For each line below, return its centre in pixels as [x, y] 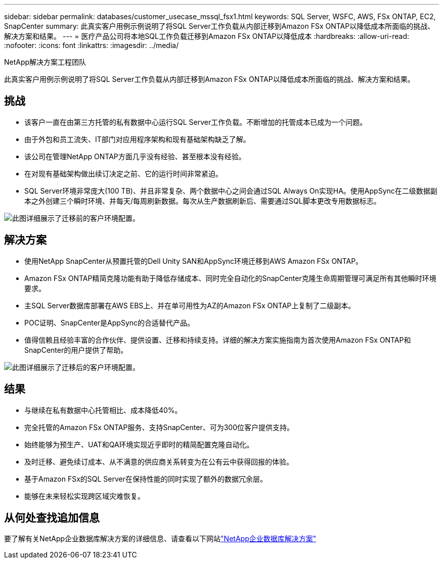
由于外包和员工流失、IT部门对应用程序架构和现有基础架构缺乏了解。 [137, 139]
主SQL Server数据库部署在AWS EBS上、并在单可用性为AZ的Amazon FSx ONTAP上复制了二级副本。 [190, 305]
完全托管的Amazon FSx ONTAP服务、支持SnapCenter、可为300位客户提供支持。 [159, 427]
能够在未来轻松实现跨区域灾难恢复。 [84, 496]
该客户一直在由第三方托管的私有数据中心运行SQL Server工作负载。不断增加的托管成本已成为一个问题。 [196, 122]
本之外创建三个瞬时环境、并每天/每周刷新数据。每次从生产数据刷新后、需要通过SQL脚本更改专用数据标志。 [203, 201]
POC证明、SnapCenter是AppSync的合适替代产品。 [109, 322]
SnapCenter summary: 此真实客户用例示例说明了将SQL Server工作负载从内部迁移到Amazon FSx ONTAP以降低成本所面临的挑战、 [219, 26]
